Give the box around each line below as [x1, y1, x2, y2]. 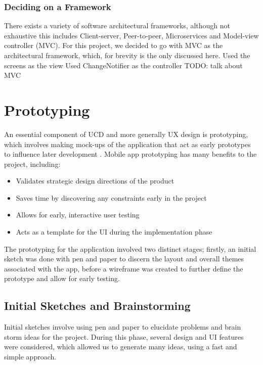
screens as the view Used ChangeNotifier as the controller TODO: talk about [4, 60, 243, 70]
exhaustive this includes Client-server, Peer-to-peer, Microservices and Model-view [4, 30, 259, 40]
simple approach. [4, 351, 57, 362]
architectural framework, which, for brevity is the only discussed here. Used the [4, 50, 250, 60]
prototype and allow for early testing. [4, 273, 120, 284]
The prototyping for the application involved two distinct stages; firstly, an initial [4, 243, 256, 254]
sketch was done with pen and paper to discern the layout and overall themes [4, 253, 244, 264]
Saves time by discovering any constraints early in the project [16, 192, 207, 203]
